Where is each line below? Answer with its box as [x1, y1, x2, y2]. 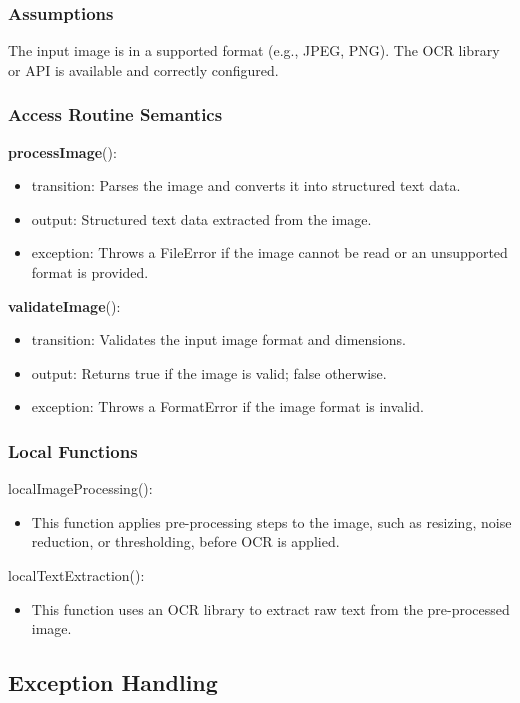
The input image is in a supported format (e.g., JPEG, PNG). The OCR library [8, 40, 500, 61]
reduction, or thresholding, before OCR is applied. [31, 531, 340, 552]
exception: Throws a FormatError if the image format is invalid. [31, 396, 424, 417]
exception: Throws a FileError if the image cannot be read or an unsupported [31, 242, 508, 263]
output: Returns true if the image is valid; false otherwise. [31, 362, 387, 383]
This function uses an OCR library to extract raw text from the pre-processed [31, 598, 510, 619]
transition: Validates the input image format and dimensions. [31, 329, 406, 350]
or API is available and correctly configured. [8, 59, 279, 80]
